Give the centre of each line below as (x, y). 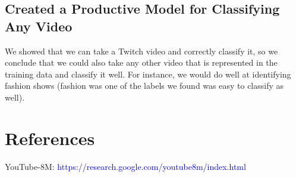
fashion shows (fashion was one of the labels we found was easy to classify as (144, 86)
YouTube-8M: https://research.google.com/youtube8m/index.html (125, 166)
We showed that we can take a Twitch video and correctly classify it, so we (141, 51)
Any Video (39, 26)
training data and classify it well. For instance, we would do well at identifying (148, 74)
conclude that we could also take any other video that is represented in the (141, 62)
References (50, 138)
